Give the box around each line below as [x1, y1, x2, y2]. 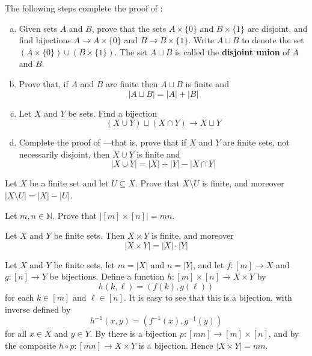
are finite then [106, 77, 158, 90]
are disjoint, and [247, 22, 308, 34]
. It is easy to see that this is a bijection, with [123, 290, 292, 303]
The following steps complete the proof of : [5, 2, 163, 14]
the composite [5, 339, 57, 351]
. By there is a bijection [90, 327, 177, 340]
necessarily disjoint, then [19, 147, 110, 160]
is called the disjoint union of [175, 45, 290, 58]
